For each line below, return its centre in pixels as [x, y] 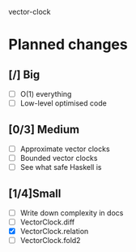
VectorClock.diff [47, 222]
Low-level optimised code [63, 103]
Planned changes [68, 45]
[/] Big [24, 74]
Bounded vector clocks [59, 158]
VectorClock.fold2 [50, 241]
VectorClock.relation [54, 232]
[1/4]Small [35, 193]
